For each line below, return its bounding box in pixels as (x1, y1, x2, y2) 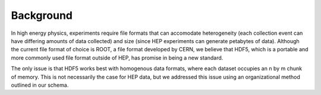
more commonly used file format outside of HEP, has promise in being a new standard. (11, 54, 224, 61)
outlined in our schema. (11, 81, 69, 89)
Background (11, 9, 73, 22)
